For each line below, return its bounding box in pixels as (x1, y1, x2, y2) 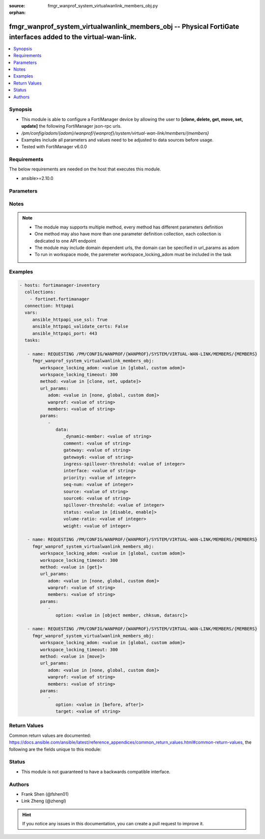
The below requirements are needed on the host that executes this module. (9, 166, 161, 172)
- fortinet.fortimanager (29, 296, 90, 302)
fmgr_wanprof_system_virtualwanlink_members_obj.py (48, 3, 158, 8)
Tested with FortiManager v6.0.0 (21, 144, 87, 150)
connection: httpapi (25, 303, 74, 309)
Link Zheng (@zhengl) (21, 798, 66, 804)
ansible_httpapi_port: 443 (32, 331, 98, 336)
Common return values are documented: (9, 732, 91, 738)
